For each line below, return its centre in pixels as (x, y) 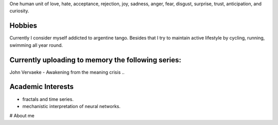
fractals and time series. (48, 99)
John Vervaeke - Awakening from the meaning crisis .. (67, 72)
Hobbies (23, 26)
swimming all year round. (36, 45)
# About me (22, 116)
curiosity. (19, 11)
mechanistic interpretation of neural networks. (72, 106)
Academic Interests (42, 87)
